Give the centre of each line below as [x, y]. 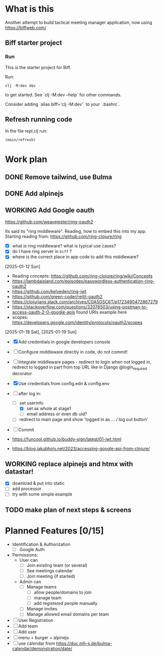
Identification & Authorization [41, 544]
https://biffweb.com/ [26, 27]
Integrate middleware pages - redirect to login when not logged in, [85, 362]
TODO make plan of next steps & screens [68, 510]
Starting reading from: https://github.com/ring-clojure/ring [63, 236]
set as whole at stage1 [49, 408]
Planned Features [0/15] [54, 531]
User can [28, 560]
